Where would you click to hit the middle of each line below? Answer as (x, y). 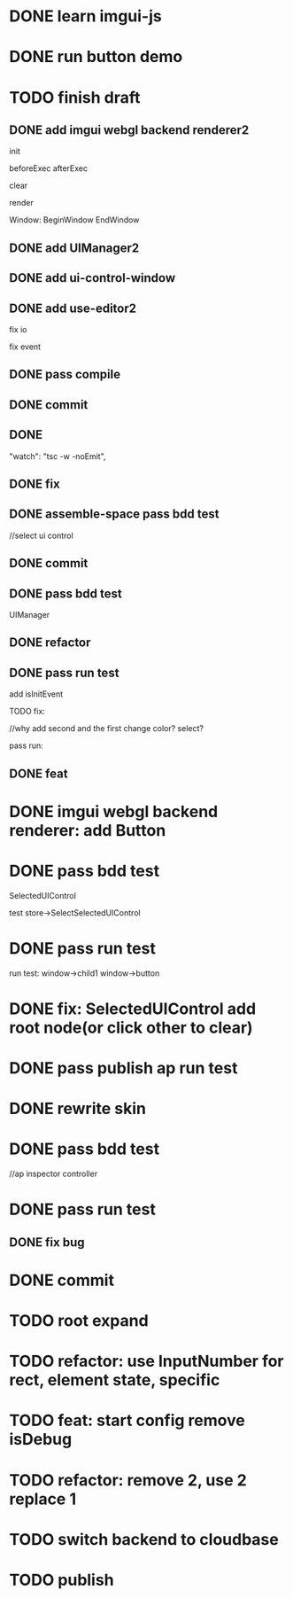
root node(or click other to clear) (131, 1028)
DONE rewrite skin (77, 1109)
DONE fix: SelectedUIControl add (133, 1009)
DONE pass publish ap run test (123, 1068)
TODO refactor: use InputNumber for (146, 1361)
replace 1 (43, 1499)
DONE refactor (50, 643)
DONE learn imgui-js (85, 16)
